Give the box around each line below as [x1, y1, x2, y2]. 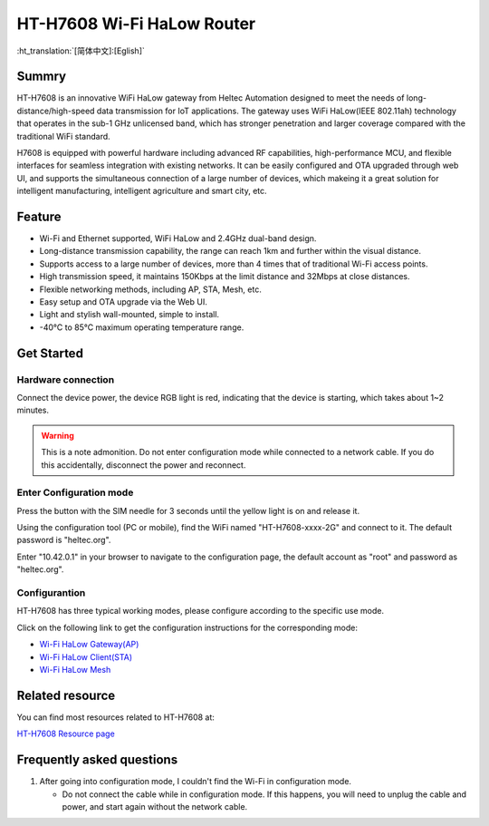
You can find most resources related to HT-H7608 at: [16, 712, 215, 723]
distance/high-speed [16, 105, 95, 116]
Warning [41, 430, 74, 441]
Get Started [16, 345, 83, 361]
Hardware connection [16, 373, 115, 385]
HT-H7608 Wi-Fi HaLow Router [16, 14, 256, 34]
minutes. [16, 404, 50, 416]
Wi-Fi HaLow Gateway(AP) [39, 639, 139, 650]
